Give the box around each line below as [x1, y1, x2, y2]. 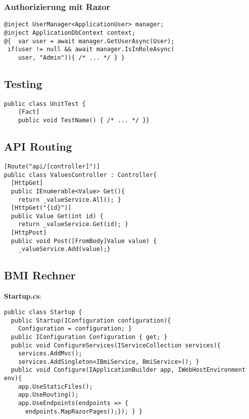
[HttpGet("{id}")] [11, 204, 72, 212]
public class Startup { [4, 308, 82, 316]
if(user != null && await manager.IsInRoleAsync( [7, 46, 175, 53]
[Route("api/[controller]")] [4, 163, 100, 170]
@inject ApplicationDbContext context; [4, 29, 135, 36]
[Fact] [18, 108, 40, 116]
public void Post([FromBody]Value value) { [11, 237, 157, 245]
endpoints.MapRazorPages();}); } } [25, 408, 143, 415]
